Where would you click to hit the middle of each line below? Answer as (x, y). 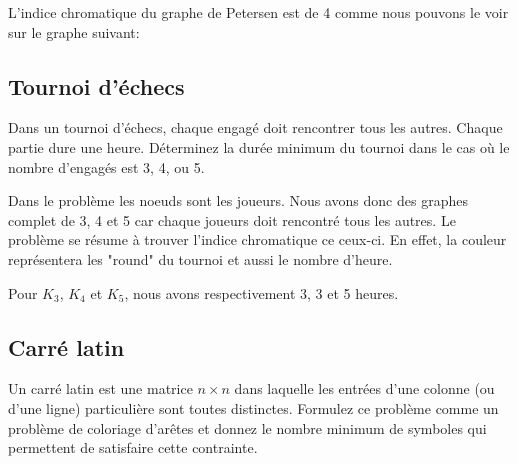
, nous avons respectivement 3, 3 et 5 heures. (261, 292)
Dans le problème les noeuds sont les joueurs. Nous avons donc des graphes (238, 200)
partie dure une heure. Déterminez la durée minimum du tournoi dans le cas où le (259, 146)
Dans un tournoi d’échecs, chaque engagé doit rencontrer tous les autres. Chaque (255, 127)
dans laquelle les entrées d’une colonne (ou (364, 388)
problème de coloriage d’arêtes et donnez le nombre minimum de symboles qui (247, 427)
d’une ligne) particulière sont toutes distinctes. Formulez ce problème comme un (253, 407)
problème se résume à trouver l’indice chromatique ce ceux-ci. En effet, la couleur (257, 239)
